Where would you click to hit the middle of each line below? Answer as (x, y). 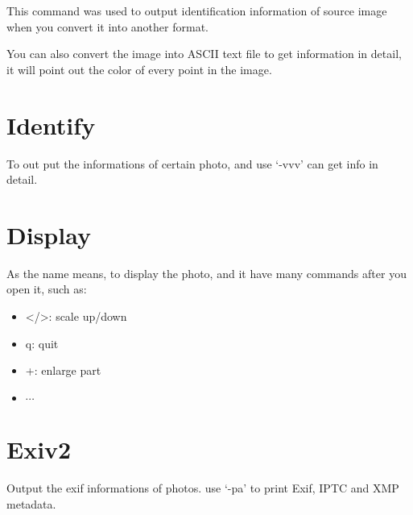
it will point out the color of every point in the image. (139, 69)
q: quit (42, 343)
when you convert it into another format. (107, 26)
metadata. (31, 503)
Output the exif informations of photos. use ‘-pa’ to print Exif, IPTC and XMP (203, 487)
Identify (51, 125)
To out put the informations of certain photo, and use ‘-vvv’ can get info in (192, 163)
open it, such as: (47, 289)
